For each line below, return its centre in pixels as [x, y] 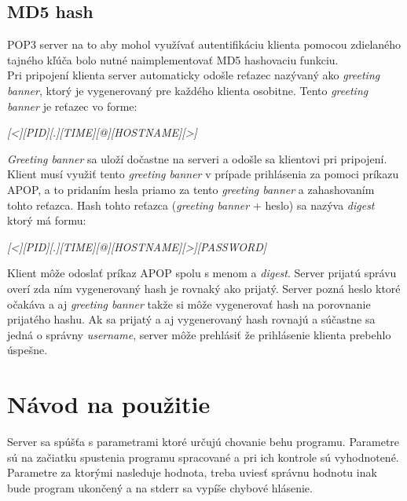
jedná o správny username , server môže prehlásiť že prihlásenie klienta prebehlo [199, 334]
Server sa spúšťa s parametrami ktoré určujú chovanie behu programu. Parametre [203, 442]
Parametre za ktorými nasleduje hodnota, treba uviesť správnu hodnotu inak [192, 472]
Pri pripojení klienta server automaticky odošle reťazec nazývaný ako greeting [194, 75]
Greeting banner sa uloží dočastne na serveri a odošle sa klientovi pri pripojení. [197, 158]
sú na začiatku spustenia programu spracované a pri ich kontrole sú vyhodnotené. [203, 457]
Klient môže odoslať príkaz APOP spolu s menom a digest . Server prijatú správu [202, 273]
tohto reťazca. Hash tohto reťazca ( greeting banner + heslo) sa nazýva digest [191, 205]
